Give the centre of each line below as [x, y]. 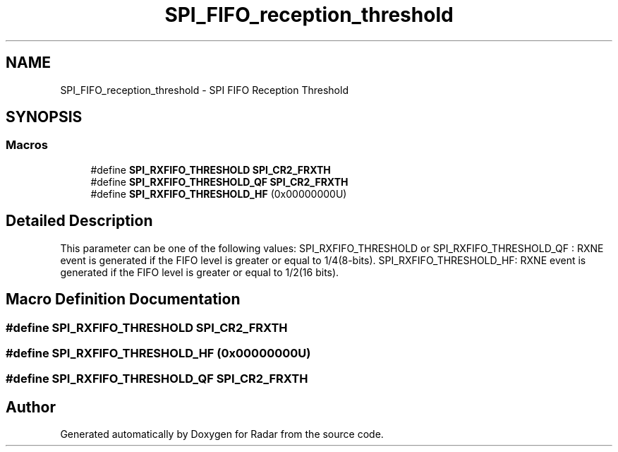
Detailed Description [79, 221]
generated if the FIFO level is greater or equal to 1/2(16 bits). [200, 272]
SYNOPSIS [44, 117]
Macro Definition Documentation [123, 299]
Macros [27, 145]
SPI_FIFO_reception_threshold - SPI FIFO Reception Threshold [204, 90]
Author [31, 407]
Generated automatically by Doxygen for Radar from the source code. [222, 434]
